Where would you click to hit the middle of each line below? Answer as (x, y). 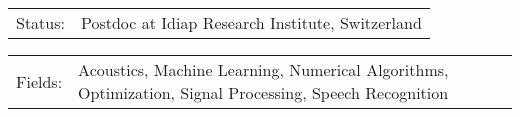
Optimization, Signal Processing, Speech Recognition (263, 92)
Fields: (39, 81)
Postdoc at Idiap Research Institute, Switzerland (251, 22)
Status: (40, 22)
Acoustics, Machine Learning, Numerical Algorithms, (263, 69)
